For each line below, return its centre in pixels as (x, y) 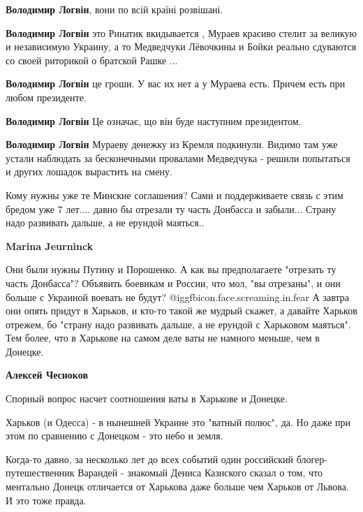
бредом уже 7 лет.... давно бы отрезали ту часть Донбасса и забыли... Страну (171, 209)
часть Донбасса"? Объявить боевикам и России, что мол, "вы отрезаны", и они (173, 283)
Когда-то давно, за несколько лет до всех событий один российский (149, 459)
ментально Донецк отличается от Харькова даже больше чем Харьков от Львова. (177, 487)
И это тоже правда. (46, 500)
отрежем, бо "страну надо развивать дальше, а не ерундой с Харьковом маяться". (178, 324)
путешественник (40, 473)
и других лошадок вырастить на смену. (89, 171)
